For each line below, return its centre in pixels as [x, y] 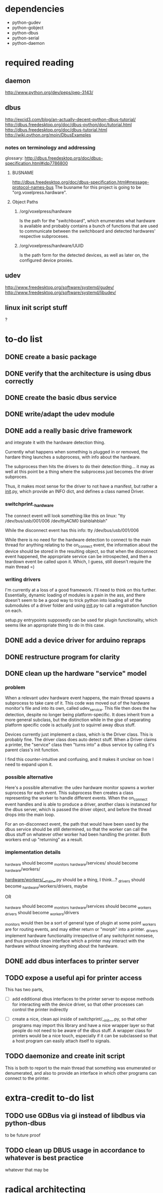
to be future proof [23, 1135]
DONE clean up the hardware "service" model [76, 674]
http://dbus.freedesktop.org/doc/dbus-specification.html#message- [81, 182]
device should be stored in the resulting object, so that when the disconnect [81, 551]
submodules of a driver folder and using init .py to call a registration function [81, 605]
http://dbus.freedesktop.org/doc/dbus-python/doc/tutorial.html [69, 125]
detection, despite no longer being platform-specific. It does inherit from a [80, 715]
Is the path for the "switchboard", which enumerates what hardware [87, 221]
